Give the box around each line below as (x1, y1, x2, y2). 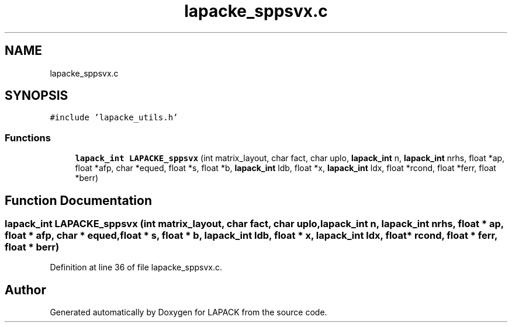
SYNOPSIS (5, 88, 68, 103)
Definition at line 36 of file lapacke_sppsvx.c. (50, 262, 223, 273)
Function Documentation (5, 193, 152, 208)
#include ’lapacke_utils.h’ (50, 113, 178, 123)
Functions (5, 131, 51, 144)
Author (5, 282, 46, 297)
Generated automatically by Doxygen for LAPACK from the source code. (50, 307, 327, 318)
